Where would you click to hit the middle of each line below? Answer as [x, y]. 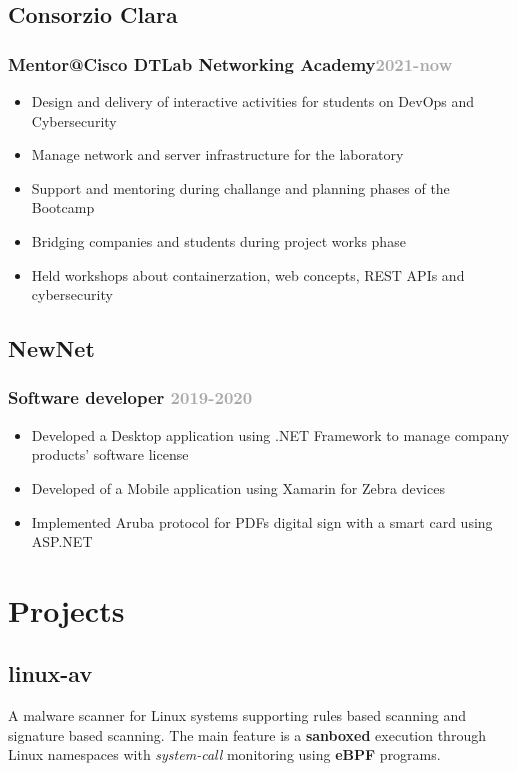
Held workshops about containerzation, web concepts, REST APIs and [248, 274]
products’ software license [110, 454]
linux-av [50, 673]
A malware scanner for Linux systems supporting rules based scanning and [237, 715]
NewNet [51, 348]
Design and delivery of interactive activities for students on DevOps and [253, 101]
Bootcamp [63, 207]
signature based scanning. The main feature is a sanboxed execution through [247, 734]
